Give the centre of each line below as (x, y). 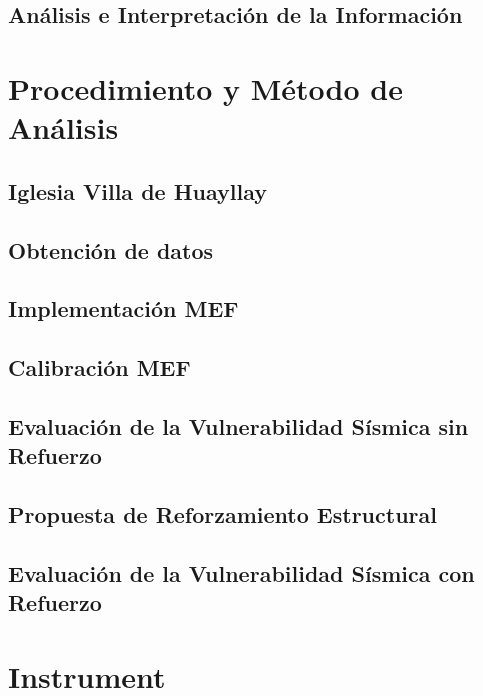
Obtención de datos (111, 249)
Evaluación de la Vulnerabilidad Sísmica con (241, 572)
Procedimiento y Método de (205, 87)
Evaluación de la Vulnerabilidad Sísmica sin (238, 425)
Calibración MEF (99, 367)
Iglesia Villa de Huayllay (138, 190)
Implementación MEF (123, 308)
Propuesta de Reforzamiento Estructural (222, 514)
